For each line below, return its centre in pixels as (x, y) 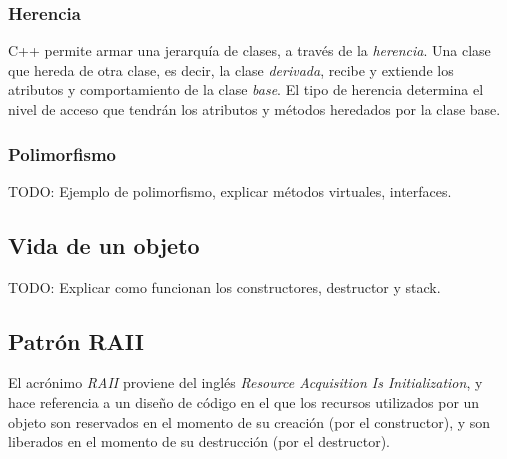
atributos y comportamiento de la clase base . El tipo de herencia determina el (246, 89)
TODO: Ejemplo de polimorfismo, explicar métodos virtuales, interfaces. (230, 190)
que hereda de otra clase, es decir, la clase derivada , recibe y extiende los (231, 69)
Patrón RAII (76, 340)
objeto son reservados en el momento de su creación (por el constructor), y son (249, 421)
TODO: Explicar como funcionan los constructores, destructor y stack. (224, 286)
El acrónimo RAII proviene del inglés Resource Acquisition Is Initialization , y (245, 382)
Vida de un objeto (104, 244)
